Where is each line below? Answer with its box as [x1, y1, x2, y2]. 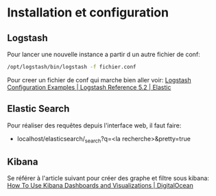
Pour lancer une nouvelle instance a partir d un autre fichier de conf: [7, 50, 200, 58]
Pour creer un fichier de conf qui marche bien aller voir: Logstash [7, 75, 192, 84]
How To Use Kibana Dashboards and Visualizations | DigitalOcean [7, 182, 193, 190]
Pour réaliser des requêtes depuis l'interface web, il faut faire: [7, 121, 182, 130]
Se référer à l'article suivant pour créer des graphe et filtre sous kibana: [7, 174, 209, 182]
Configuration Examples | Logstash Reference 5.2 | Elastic [7, 83, 171, 91]
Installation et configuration [7, 5, 169, 21]
